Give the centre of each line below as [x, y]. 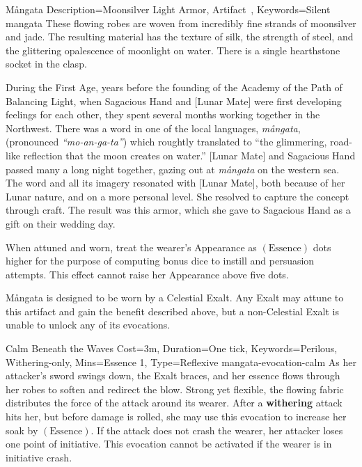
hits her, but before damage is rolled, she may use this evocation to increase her [176, 417]
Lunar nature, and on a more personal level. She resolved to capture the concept [178, 196]
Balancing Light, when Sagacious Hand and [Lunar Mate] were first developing [174, 101]
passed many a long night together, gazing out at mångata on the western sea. [173, 169]
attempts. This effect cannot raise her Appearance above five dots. [147, 274]
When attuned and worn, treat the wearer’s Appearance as [131, 247]
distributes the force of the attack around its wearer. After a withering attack [174, 403]
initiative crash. [39, 457]
